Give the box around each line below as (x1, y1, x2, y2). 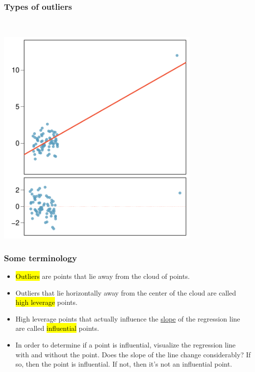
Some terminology (4, 251, 77, 264)
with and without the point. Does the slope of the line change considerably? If (15, 349, 251, 359)
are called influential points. (15, 323, 99, 333)
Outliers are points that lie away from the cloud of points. (15, 271, 190, 281)
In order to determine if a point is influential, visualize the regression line (15, 339, 236, 349)
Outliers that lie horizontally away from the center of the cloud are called (15, 287, 236, 298)
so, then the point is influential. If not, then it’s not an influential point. (15, 359, 232, 369)
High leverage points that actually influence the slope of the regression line (15, 313, 240, 323)
